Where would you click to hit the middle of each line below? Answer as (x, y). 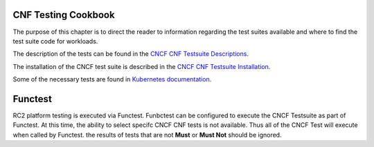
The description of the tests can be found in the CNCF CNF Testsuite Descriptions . (131, 54)
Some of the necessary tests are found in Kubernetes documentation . (112, 79)
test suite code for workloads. (55, 41)
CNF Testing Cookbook (64, 15)
